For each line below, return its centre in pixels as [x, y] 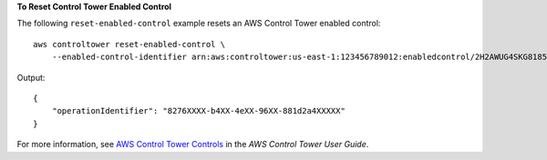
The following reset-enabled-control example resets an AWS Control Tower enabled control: [199, 24]
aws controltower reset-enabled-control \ [129, 44]
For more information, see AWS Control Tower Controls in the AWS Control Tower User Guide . [193, 145]
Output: [31, 77]
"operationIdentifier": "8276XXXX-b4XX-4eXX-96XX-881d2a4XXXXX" [198, 111]
